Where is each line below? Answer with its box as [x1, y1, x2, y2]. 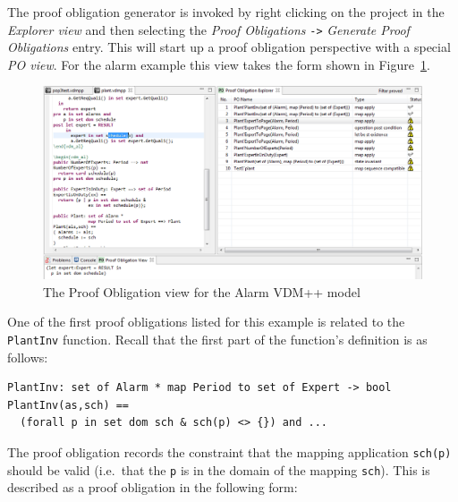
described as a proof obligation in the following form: [7, 478, 298, 497]
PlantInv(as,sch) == [7, 398, 130, 412]
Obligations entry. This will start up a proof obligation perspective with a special [7, 38, 451, 56]
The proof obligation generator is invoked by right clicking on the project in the [7, 3, 445, 21]
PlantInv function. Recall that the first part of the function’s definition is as [7, 329, 428, 348]
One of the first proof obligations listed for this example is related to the [7, 312, 405, 331]
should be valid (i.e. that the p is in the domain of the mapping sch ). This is [7, 460, 430, 479]
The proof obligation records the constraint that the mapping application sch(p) [7, 442, 452, 461]
